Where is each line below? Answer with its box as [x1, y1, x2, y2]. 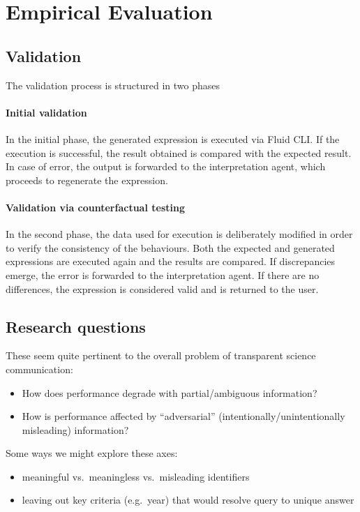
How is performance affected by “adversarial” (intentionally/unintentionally [22, 409, 345, 423]
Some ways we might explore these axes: [6, 446, 178, 460]
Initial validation [6, 105, 87, 119]
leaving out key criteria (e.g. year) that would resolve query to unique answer [22, 492, 354, 507]
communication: [6, 361, 73, 376]
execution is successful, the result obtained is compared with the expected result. [6, 145, 352, 160]
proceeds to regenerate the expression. [6, 172, 168, 187]
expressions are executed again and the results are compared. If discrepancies [6, 254, 336, 269]
